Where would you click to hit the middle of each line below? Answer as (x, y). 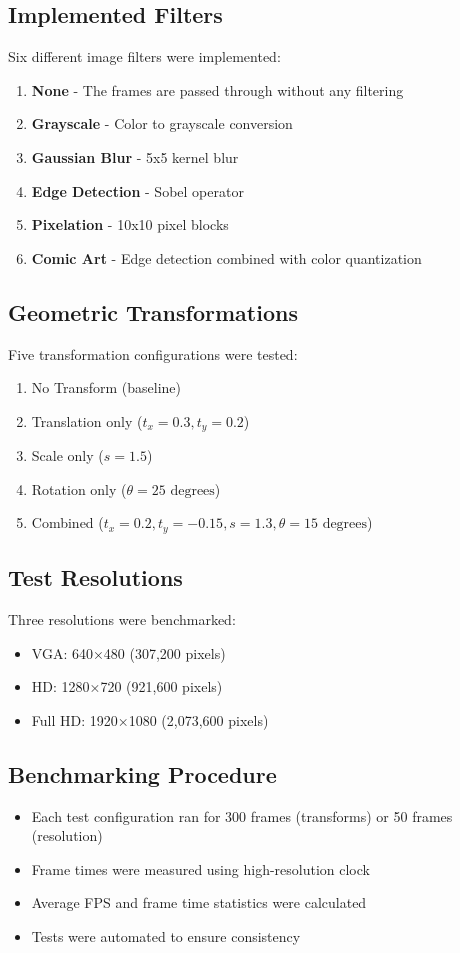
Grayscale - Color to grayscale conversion (162, 123)
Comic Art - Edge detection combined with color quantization (226, 257)
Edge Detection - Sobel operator (137, 190)
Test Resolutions (95, 577)
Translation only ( (87, 420)
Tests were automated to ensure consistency (166, 936)
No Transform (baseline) (106, 387)
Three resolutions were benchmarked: (122, 619)
